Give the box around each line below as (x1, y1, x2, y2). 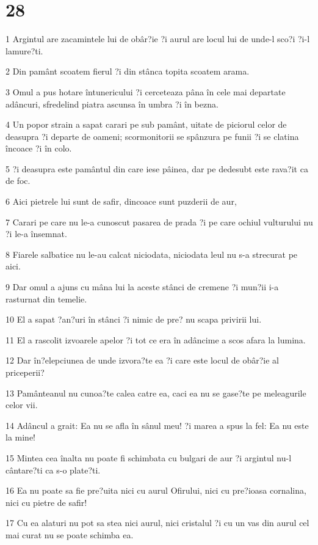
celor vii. (5, 398, 38, 411)
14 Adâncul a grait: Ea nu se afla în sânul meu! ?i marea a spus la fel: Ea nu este (5, 419, 309, 431)
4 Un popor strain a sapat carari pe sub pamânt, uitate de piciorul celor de (5, 118, 287, 131)
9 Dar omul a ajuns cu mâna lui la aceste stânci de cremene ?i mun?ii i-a (5, 280, 279, 293)
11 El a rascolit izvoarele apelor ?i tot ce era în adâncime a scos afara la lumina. (5, 333, 306, 346)
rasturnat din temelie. (5, 292, 87, 305)
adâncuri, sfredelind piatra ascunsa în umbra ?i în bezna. (5, 97, 219, 110)
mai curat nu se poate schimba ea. (5, 528, 134, 541)
